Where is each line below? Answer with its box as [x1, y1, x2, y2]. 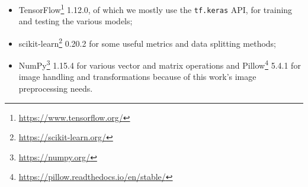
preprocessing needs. [18, 82, 93, 94]
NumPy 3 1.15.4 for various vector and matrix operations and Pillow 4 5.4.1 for [18, 57, 301, 71]
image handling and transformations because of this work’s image [18, 70, 256, 83]
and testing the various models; [18, 15, 133, 27]
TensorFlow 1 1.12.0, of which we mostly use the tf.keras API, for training [18, 2, 293, 15]
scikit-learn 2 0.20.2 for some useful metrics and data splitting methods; [18, 35, 277, 49]
